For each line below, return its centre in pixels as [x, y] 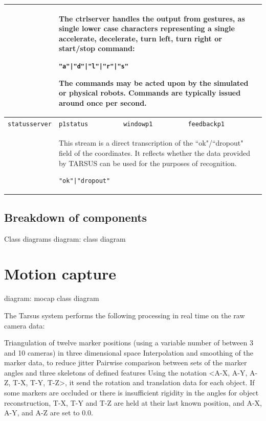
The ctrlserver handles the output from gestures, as [152, 18]
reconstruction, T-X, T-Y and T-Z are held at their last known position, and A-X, [133, 402]
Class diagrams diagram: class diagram [65, 238]
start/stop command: [97, 48]
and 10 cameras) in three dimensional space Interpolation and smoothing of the [129, 352]
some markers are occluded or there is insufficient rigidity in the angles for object [131, 393]
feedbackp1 [206, 124]
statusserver [30, 124]
